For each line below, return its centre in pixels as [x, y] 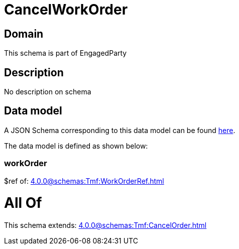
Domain [24, 34]
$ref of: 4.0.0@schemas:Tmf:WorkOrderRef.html [84, 181]
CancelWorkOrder [66, 10]
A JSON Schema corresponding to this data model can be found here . [120, 130]
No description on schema [48, 92]
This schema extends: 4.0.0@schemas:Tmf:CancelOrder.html [105, 225]
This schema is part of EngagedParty [66, 53]
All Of [23, 203]
